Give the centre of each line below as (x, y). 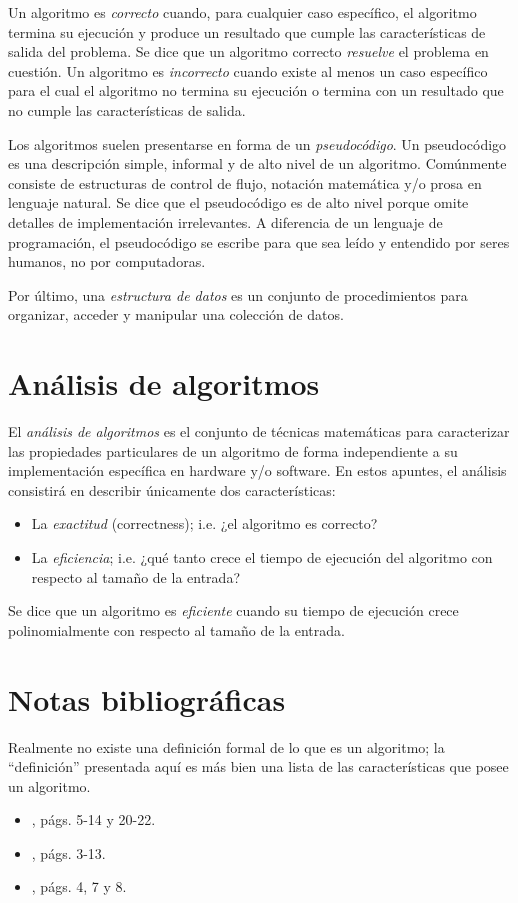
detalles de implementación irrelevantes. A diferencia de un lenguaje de (225, 221)
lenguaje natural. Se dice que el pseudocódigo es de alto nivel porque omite (238, 202)
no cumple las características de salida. (127, 109)
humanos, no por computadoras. (107, 261)
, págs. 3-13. (68, 852)
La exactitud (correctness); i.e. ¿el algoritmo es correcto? (204, 523)
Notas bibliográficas (147, 698)
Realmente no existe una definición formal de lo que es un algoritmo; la (226, 746)
